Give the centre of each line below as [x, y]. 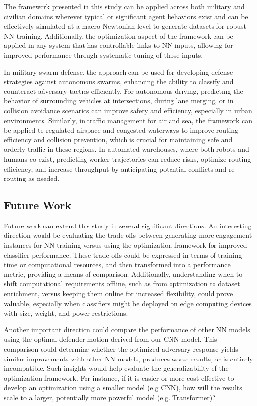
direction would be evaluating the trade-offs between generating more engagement [128, 235]
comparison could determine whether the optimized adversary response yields [121, 349]
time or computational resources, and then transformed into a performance [117, 264]
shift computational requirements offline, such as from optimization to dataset [122, 284]
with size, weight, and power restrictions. [66, 313]
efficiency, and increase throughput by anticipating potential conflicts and [115, 168]
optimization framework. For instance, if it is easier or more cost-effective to [119, 378]
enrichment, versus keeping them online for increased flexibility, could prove [119, 293]
